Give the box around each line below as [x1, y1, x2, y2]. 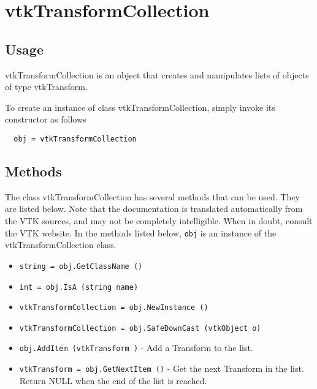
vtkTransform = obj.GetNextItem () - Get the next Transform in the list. [19, 362, 304, 375]
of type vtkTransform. [5, 80, 88, 93]
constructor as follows [5, 113, 86, 126]
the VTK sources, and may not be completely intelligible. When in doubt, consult [5, 214, 313, 227]
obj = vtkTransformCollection [13, 134, 137, 143]
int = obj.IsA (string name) [19, 282, 139, 292]
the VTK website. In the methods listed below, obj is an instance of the [5, 226, 277, 239]
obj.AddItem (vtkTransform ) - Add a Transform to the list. [19, 341, 253, 354]
